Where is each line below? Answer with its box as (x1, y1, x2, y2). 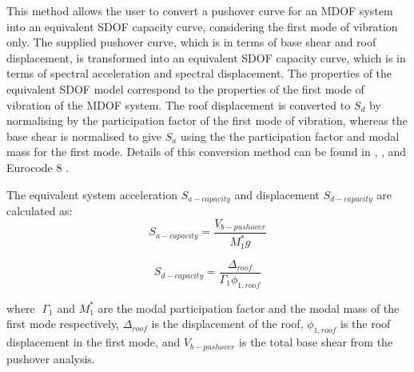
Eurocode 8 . (6, 158, 70, 175)
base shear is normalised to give (6, 127, 162, 144)
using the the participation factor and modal (180, 127, 400, 144)
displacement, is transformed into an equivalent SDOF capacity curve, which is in (6, 49, 406, 66)
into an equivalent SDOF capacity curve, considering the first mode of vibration (6, 18, 398, 34)
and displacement (234, 186, 320, 202)
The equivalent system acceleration (6, 186, 178, 202)
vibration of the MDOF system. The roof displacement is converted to (6, 96, 351, 113)
